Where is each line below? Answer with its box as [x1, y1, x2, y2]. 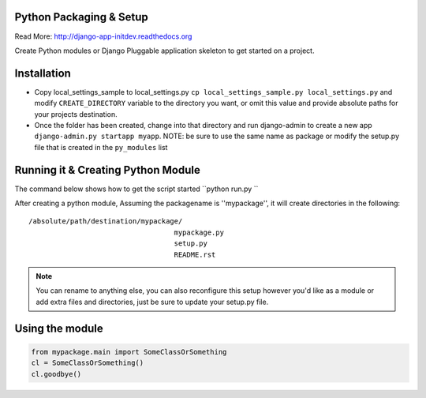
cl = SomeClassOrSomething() [31, 359, 144, 367]
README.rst [174, 250, 216, 259]
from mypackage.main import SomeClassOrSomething [31, 347, 227, 356]
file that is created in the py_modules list [34, 142, 168, 152]
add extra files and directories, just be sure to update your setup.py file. [35, 297, 269, 306]
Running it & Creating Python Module [14, 163, 200, 177]
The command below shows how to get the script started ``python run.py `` [14, 184, 259, 193]
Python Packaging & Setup [14, 10, 149, 24]
